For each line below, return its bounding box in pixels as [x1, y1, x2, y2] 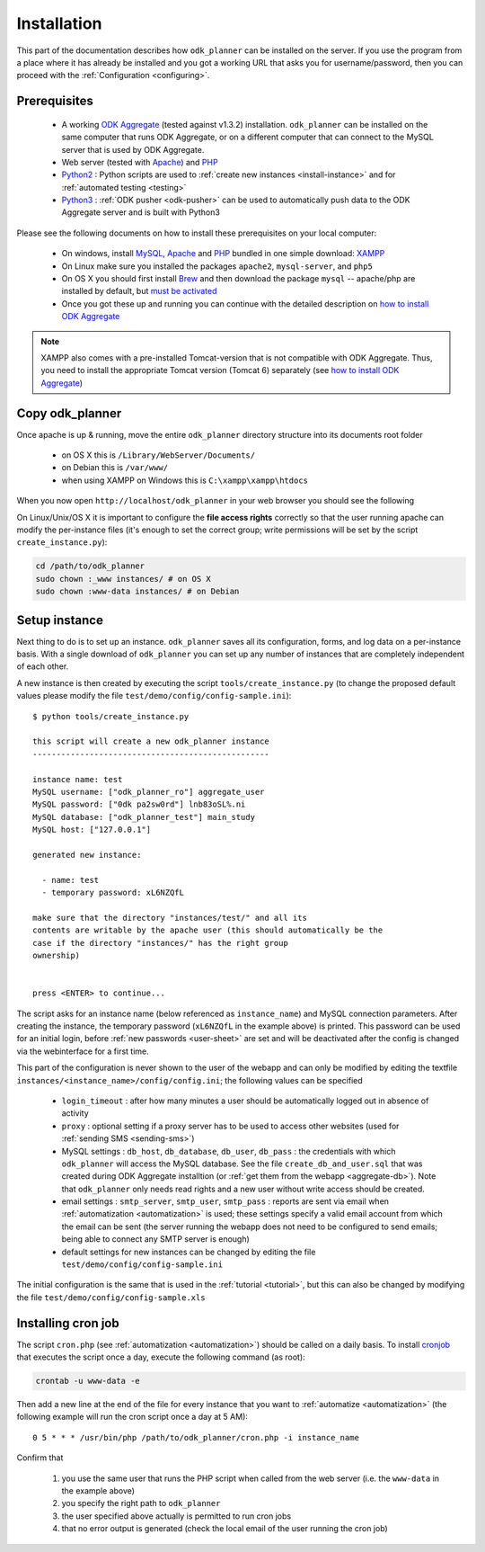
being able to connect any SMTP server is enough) [61, 1234, 251, 1244]
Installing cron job [16, 1316, 120, 1331]
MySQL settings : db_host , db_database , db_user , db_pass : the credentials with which [61, 1146, 396, 1156]
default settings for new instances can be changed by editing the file [61, 1246, 316, 1257]
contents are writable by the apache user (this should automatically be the [32, 925, 384, 935]
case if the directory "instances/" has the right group [32, 938, 289, 948]
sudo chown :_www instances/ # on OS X [35, 574, 211, 584]
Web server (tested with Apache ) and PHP [61, 156, 219, 167]
